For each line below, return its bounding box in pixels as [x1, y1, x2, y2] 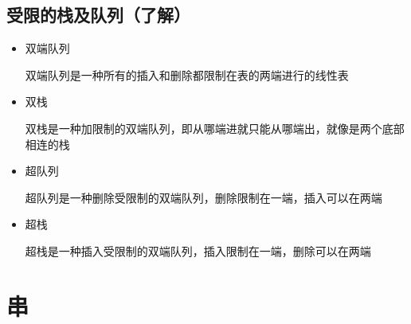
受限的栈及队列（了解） [6, 2, 190, 27]
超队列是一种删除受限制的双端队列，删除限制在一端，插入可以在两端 [25, 189, 382, 205]
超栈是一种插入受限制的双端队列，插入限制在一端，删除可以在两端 [25, 242, 371, 259]
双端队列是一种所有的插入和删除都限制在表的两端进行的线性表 [25, 66, 349, 83]
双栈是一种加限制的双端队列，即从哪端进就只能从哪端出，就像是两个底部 [25, 119, 405, 136]
